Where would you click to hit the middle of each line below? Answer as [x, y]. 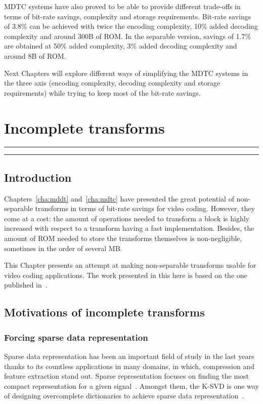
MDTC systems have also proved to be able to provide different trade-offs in [122, 6]
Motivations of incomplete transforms [104, 312]
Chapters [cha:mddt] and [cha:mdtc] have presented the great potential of [119, 198]
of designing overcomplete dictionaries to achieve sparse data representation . [124, 396]
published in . [26, 285]
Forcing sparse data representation [76, 337]
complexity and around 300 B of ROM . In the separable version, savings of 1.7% [128, 36]
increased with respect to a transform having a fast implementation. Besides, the [129, 228]
